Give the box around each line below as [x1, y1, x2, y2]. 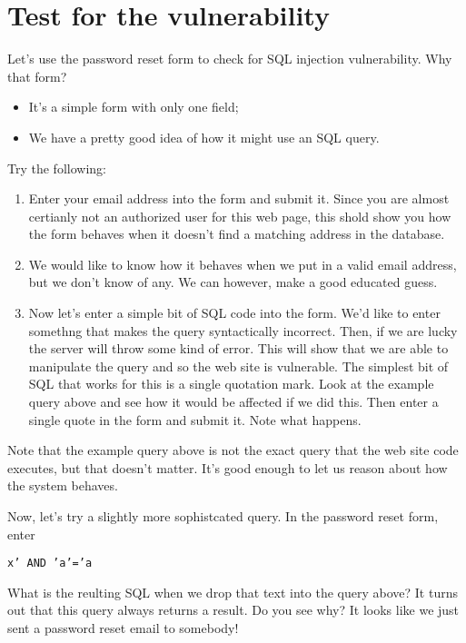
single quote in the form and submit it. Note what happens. [28, 410, 362, 429]
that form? [7, 66, 67, 85]
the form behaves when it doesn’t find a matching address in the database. [28, 224, 445, 243]
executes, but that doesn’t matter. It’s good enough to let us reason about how [7, 458, 448, 477]
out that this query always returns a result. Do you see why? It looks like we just [7, 600, 460, 619]
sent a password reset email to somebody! [7, 618, 239, 638]
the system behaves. [7, 476, 118, 495]
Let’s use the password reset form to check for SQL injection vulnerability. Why [7, 49, 452, 68]
